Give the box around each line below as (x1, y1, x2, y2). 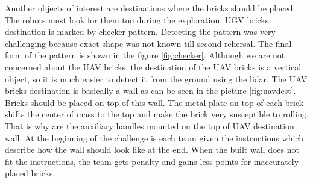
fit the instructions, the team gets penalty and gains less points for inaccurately (5, 155, 299, 167)
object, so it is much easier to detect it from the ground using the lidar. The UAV (5, 72, 308, 85)
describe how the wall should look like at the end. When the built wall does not (5, 143, 299, 156)
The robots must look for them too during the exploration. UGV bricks (5, 13, 269, 26)
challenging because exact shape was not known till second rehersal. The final (5, 37, 292, 49)
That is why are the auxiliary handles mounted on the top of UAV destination (5, 119, 294, 132)
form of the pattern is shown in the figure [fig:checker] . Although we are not (5, 49, 285, 61)
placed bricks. (5, 167, 55, 179)
